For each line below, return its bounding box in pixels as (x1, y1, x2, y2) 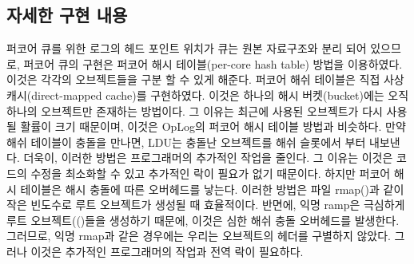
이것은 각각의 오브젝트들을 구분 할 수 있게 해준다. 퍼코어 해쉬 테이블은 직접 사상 (6, 71, 404, 88)
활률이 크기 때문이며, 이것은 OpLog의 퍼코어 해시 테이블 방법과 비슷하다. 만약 (20, 118, 406, 135)
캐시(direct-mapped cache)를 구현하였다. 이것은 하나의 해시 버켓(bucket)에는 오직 (6, 86, 409, 103)
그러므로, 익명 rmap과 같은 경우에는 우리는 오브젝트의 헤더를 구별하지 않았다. (6, 227, 391, 244)
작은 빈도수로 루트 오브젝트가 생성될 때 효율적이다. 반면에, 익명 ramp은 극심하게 (6, 196, 405, 213)
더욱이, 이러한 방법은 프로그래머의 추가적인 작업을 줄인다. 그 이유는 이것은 (23, 149, 393, 166)
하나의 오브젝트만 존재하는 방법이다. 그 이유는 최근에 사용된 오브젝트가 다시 (6, 102, 383, 119)
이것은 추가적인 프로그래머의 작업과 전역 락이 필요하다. (30, 242, 304, 259)
